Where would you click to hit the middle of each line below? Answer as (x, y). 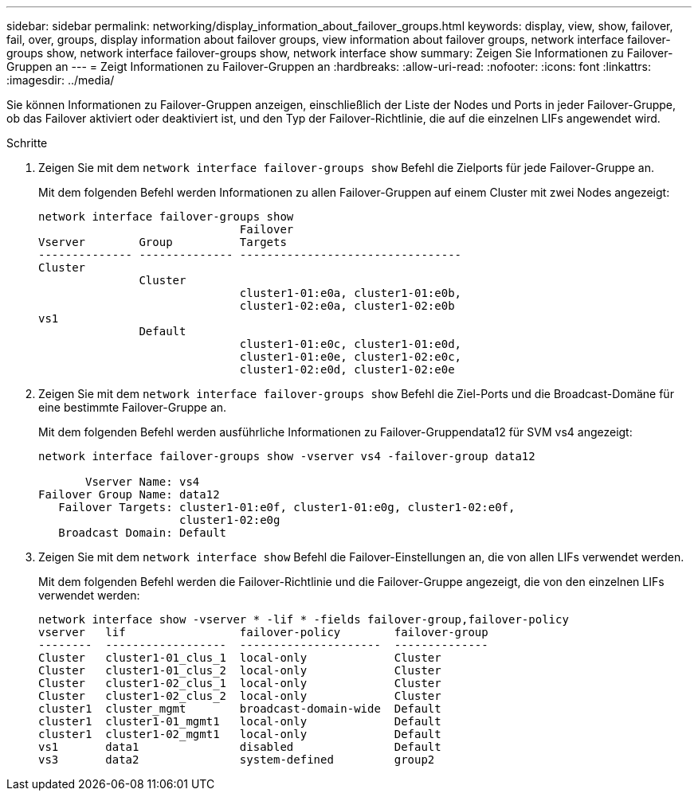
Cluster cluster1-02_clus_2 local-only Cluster (240, 696)
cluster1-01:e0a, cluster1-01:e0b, (351, 293)
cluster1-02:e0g (230, 520)
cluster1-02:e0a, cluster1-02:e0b (347, 306)
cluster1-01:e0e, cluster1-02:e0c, (351, 357)
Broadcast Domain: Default (143, 533)
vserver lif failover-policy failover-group (263, 632)
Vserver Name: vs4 (143, 482)
